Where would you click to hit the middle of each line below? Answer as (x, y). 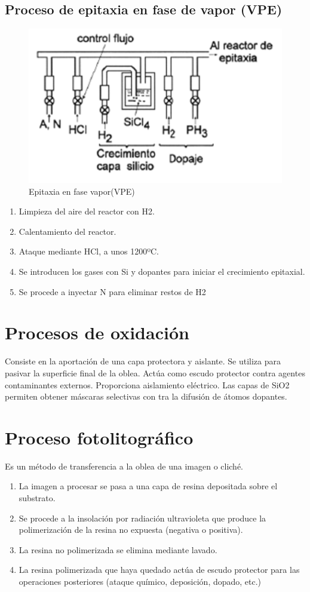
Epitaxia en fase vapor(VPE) (82, 191)
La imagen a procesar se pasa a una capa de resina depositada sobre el (148, 486)
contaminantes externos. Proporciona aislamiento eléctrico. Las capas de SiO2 (147, 384)
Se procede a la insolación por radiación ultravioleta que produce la (142, 518)
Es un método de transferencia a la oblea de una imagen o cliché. (124, 466)
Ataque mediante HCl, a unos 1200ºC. (89, 251)
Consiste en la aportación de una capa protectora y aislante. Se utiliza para (143, 361)
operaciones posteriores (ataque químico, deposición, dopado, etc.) (140, 582)
